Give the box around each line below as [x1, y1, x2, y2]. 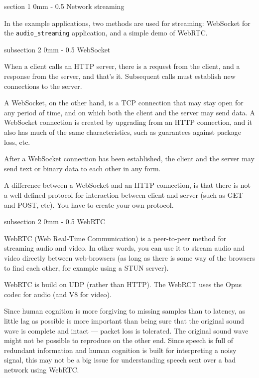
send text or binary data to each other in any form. [4, 163, 161, 173]
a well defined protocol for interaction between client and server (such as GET [4, 189, 243, 200]
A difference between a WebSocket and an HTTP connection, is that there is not [4, 180, 251, 190]
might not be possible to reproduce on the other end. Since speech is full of [4, 335, 234, 346]
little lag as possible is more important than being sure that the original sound [4, 315, 245, 326]
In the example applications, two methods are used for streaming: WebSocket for [4, 17, 251, 28]
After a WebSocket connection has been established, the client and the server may [4, 153, 255, 164]
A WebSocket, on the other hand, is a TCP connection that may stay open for [4, 97, 244, 108]
